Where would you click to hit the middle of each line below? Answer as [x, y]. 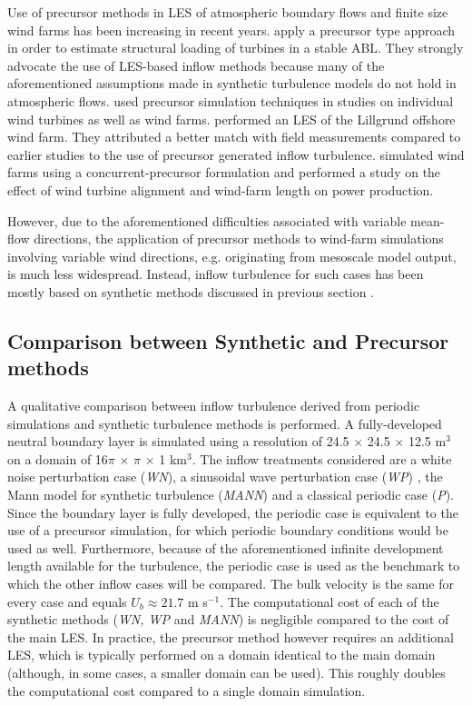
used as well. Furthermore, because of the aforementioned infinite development [226, 547]
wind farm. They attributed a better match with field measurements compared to [234, 137]
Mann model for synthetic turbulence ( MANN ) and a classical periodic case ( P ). [231, 495]
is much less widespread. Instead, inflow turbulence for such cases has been [216, 274]
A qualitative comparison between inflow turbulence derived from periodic [214, 406]
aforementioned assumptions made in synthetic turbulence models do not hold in [232, 83]
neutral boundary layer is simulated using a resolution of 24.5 [178, 441]
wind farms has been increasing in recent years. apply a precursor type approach [231, 30]
